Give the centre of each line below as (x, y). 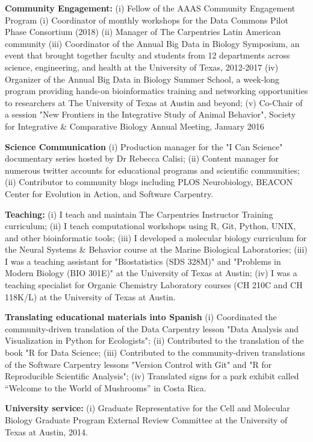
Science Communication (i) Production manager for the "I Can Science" (144, 146)
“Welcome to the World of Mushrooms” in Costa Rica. (106, 387)
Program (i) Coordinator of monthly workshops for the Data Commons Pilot (147, 20)
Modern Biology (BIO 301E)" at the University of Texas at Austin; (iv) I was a (151, 273)
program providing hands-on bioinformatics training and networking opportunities (156, 91)
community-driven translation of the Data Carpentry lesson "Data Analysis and (152, 328)
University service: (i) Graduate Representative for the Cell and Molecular (147, 408)
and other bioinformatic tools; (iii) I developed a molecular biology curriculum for (156, 237)
